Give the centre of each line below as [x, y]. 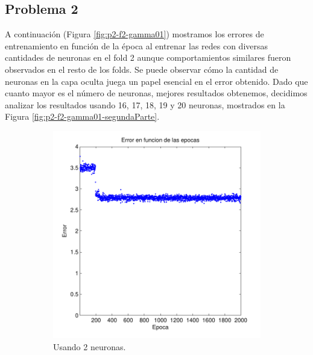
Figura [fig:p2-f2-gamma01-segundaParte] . [82, 116]
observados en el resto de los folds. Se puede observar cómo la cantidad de [142, 69]
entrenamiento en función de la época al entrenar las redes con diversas [137, 45]
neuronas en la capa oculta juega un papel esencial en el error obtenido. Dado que [156, 81]
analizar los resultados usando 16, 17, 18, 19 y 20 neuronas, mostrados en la [145, 104]
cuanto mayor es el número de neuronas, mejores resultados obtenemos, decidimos [156, 93]
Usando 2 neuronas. [90, 346]
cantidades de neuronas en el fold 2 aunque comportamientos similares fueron [148, 57]
